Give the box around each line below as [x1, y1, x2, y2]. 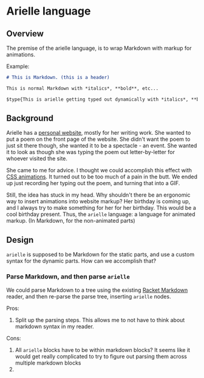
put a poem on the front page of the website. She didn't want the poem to [6, 135, 191, 143]
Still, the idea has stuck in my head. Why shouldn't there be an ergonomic [6, 191, 191, 198]
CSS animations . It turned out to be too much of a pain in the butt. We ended [6, 173, 198, 180]
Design [6, 235, 34, 245]
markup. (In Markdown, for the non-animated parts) [6, 217, 135, 224]
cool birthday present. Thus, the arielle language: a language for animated [6, 211, 195, 218]
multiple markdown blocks [15, 359, 81, 366]
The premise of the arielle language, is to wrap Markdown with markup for [6, 44, 192, 52]
